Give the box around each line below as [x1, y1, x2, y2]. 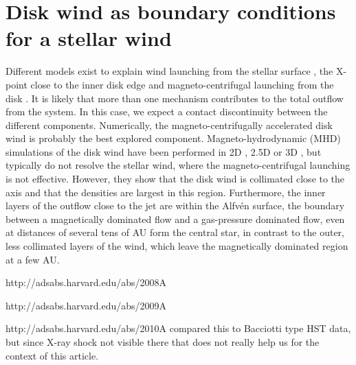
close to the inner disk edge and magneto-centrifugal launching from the [30, 77, 334, 91]
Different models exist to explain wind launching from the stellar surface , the [5, 64, 333, 78]
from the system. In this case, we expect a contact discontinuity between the [5, 104, 328, 119]
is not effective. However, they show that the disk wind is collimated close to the [5, 172, 345, 186]
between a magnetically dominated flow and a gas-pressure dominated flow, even [5, 211, 345, 226]
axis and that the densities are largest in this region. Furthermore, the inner [5, 185, 326, 199]
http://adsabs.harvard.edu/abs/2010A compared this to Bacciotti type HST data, [5, 321, 351, 335]
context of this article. [5, 348, 99, 362]
